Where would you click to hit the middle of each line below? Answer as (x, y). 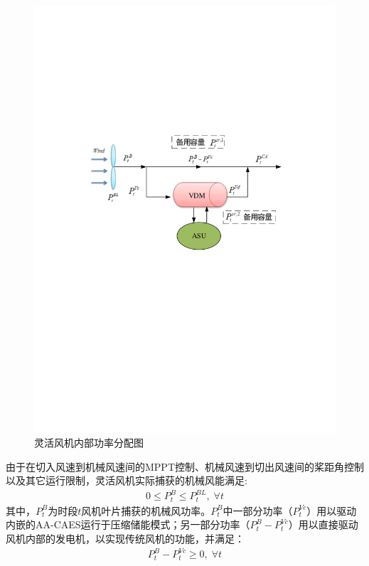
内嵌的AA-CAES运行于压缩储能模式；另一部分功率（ (128, 524)
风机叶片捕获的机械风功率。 (146, 510)
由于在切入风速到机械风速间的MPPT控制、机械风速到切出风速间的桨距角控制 (185, 466)
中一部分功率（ (258, 510)
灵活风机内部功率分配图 (89, 443)
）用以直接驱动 (323, 524)
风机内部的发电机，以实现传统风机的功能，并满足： (125, 539)
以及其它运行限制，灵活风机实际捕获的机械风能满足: (127, 480)
